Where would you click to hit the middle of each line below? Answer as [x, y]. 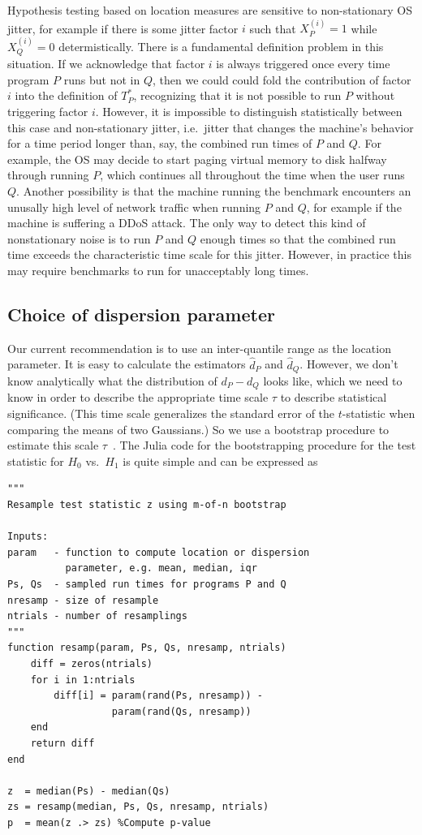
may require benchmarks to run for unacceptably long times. [158, 270]
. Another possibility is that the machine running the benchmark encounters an [214, 190]
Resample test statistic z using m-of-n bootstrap [147, 505]
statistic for [36, 461]
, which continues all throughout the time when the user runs [252, 175]
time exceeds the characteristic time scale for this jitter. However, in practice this [209, 254]
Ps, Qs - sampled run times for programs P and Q [147, 584]
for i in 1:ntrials [83, 680]
